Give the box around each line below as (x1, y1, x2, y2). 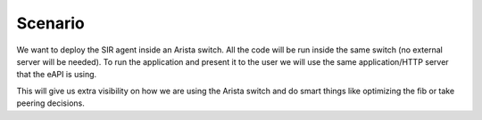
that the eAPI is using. (16, 69, 97, 80)
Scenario (16, 13, 85, 33)
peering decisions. (16, 98, 85, 108)
